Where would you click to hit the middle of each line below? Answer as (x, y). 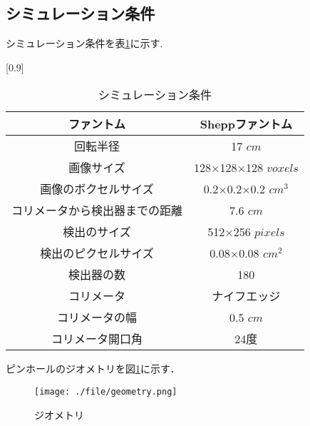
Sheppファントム (246, 124)
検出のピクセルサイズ (97, 253)
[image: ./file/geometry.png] (106, 391)
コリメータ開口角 (97, 339)
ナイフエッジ (246, 296)
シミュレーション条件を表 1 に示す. (84, 43)
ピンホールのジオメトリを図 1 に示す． (93, 369)
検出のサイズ (97, 232)
